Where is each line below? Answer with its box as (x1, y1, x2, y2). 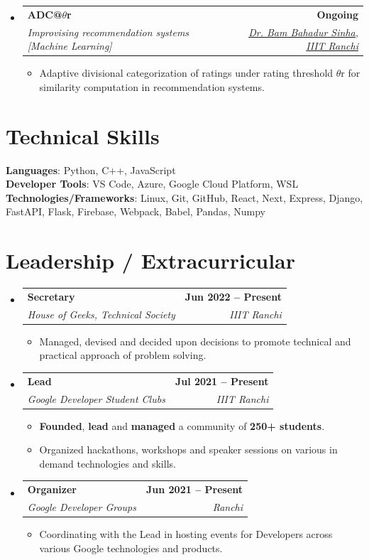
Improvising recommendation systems (27, 24, 189, 39)
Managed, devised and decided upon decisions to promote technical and (39, 333, 351, 348)
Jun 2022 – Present (184, 289, 282, 303)
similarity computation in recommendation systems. (39, 79, 265, 94)
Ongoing (316, 6, 358, 21)
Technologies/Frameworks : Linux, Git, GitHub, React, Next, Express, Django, (6, 190, 363, 205)
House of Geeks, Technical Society (27, 306, 175, 321)
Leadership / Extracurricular (6, 246, 296, 275)
